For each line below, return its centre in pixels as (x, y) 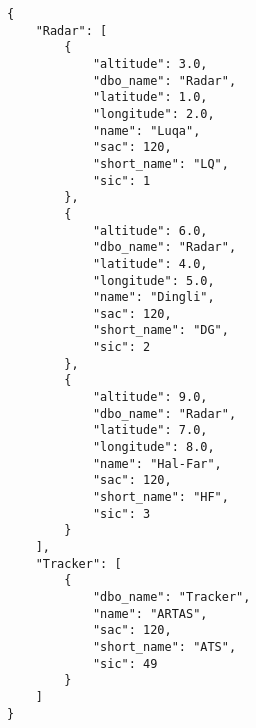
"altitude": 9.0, (150, 397)
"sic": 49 (125, 663)
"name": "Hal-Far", (157, 463)
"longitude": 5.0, (153, 280)
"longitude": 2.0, (153, 113)
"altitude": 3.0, (150, 63)
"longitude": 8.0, (153, 447)
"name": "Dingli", (153, 297)
